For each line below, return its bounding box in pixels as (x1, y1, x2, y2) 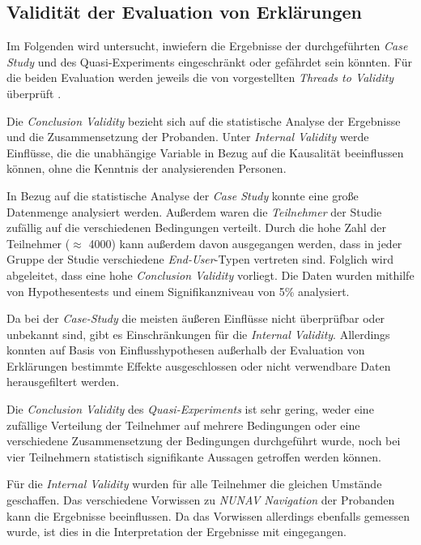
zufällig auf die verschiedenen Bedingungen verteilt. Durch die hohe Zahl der (6, 219, 386, 236)
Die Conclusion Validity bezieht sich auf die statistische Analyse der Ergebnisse (6, 112, 401, 129)
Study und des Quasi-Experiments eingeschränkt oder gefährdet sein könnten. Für (6, 53, 412, 70)
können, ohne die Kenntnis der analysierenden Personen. (6, 160, 287, 177)
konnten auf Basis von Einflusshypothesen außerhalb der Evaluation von (6, 341, 365, 358)
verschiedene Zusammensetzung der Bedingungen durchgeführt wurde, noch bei (6, 432, 401, 449)
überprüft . (6, 84, 62, 101)
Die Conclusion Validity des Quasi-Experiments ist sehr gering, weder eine (6, 401, 374, 418)
